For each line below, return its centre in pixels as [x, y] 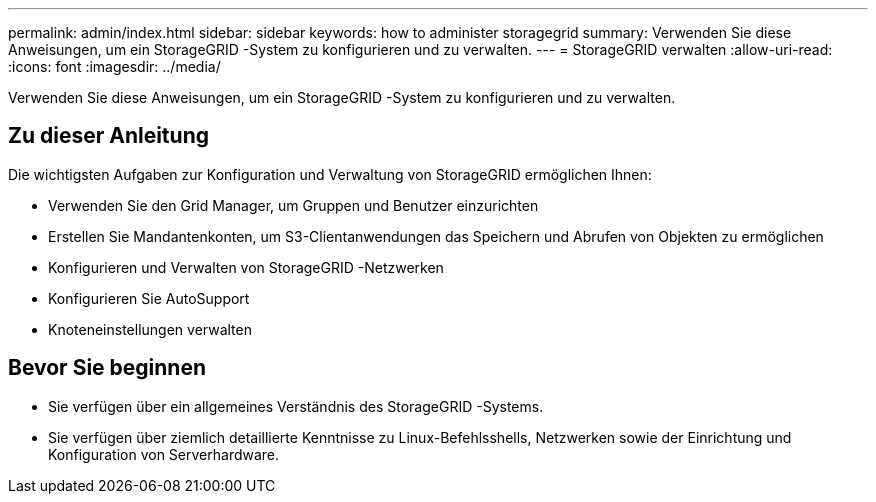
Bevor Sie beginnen [107, 368]
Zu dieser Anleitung [108, 136]
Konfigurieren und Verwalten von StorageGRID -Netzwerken [246, 267]
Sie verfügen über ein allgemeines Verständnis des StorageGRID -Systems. [296, 406]
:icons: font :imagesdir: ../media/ [114, 66]
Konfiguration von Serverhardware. [164, 454]
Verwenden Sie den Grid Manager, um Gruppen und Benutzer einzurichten [293, 205]
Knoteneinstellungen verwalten [150, 329]
